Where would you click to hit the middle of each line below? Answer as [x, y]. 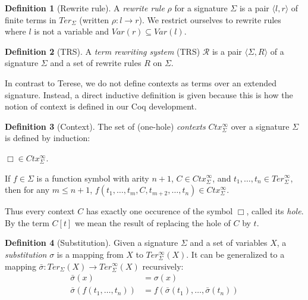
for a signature [201, 8]
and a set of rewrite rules [96, 63]
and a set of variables [229, 243]
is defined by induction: [48, 138]
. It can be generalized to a [235, 254]
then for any [27, 190]
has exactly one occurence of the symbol [159, 211]
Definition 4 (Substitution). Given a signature [92, 243]
